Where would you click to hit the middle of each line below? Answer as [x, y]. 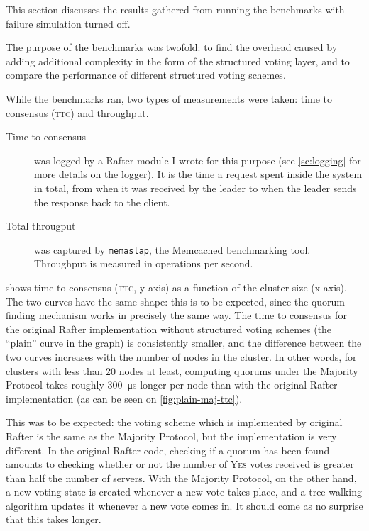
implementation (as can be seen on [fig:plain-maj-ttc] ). [124, 398]
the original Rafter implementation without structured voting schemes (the [169, 329]
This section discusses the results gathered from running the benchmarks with [175, 9]
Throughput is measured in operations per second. [144, 263]
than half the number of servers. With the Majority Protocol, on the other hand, [181, 477]
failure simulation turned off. [68, 23]
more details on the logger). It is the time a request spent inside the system [198, 174]
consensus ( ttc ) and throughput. [77, 112]
